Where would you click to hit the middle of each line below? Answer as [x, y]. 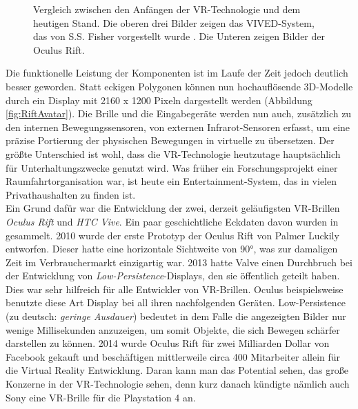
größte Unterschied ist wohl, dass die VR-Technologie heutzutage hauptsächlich [173, 153]
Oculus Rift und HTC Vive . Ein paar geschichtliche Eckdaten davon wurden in [172, 221]
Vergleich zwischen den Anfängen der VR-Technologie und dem [167, 9]
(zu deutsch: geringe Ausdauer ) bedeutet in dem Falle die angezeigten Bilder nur [176, 316]
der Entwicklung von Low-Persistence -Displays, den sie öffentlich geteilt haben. [173, 276]
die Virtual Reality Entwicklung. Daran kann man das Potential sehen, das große [177, 370]
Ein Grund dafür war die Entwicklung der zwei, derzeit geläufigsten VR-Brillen [173, 208]
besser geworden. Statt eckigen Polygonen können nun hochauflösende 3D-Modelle [179, 86]
